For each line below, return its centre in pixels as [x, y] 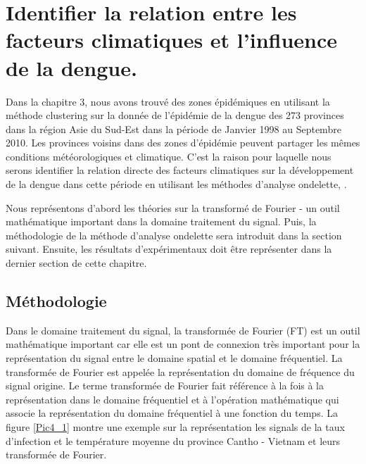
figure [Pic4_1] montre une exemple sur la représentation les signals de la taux [175, 426]
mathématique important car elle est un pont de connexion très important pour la [183, 344]
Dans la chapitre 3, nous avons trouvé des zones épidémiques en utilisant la [168, 101]
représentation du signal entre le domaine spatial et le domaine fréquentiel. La [174, 358]
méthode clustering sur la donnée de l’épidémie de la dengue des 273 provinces [175, 115]
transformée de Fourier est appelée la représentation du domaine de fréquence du [180, 371]
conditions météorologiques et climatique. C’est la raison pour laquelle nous [169, 156]
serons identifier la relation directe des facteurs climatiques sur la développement [180, 170]
